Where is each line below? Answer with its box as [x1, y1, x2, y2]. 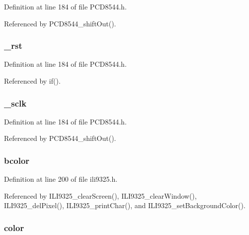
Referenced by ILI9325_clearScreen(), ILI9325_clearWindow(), [4, 190, 197, 201]
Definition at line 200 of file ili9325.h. [4, 174, 118, 184]
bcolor [4, 154, 30, 166]
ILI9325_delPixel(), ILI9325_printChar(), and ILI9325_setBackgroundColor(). [4, 200, 246, 211]
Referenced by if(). [4, 76, 61, 86]
